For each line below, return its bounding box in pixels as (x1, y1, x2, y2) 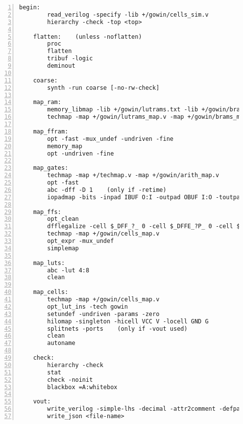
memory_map (47, 142, 82, 150)
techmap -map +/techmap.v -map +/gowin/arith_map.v (47, 172, 219, 179)
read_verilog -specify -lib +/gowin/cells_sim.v (47, 11, 209, 18)
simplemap (47, 244, 79, 252)
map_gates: (33, 164, 69, 172)
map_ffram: (33, 128, 69, 135)
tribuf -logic (47, 55, 93, 62)
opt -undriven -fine (47, 150, 114, 157)
